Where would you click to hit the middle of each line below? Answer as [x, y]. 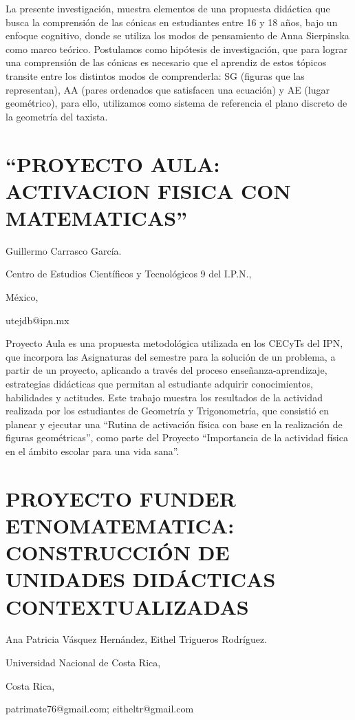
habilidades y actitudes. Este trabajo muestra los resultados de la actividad [164, 397]
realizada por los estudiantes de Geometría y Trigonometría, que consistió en [168, 411]
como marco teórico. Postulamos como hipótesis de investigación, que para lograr [176, 49]
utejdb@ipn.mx [37, 320]
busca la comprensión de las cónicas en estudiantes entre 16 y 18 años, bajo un [172, 22]
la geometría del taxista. [57, 116]
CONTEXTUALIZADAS [127, 606]
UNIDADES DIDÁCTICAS [141, 579]
